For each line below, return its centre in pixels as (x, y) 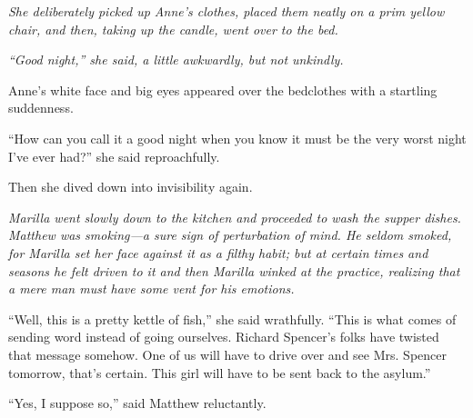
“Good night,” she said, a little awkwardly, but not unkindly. (176, 60)
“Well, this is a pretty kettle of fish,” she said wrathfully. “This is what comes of (232, 318)
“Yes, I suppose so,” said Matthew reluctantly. (137, 403)
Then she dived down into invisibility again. (131, 187)
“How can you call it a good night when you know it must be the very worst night (237, 138)
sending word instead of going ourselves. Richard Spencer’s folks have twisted (224, 337)
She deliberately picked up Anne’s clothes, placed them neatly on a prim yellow (226, 11)
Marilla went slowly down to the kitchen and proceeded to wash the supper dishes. (235, 217)
